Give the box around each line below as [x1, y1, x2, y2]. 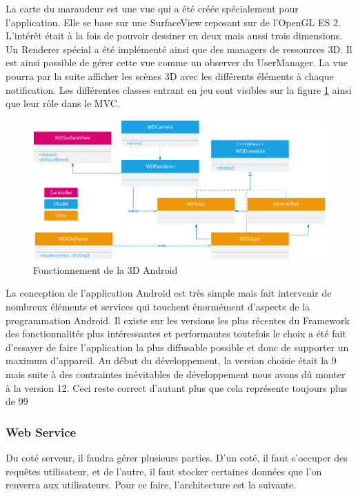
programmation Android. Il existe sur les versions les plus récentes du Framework [6, 313, 350, 327]
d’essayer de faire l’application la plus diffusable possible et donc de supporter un [6, 339, 349, 354]
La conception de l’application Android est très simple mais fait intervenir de [6, 286, 332, 300]
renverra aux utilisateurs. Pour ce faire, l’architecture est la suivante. [6, 477, 297, 492]
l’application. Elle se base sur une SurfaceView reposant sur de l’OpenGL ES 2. [6, 14, 341, 29]
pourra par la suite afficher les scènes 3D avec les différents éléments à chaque [6, 68, 334, 83]
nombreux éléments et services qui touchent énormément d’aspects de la [6, 299, 310, 313]
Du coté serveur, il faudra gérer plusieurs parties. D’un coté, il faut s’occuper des [6, 450, 348, 464]
